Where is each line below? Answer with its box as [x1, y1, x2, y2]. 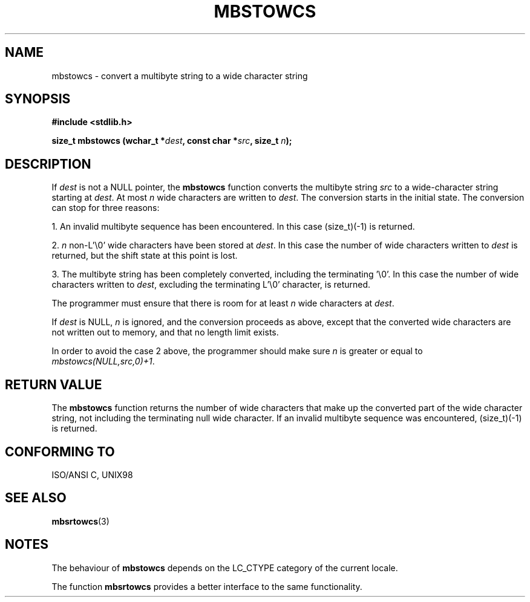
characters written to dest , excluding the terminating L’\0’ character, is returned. [51, 279, 371, 290]
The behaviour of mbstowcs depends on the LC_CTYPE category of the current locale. [51, 562, 398, 573]
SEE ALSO [5, 490, 67, 506]
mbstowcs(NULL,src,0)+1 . [51, 356, 155, 367]
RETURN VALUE [5, 377, 102, 392]
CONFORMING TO [5, 444, 115, 459]
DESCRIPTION [5, 156, 91, 172]
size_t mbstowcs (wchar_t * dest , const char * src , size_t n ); [51, 135, 292, 146]
